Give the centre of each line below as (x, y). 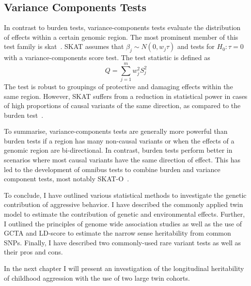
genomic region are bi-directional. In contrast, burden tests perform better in (118, 150)
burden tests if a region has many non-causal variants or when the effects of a (119, 140)
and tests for (196, 46)
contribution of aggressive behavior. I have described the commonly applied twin (124, 204)
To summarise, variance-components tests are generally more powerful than (116, 131)
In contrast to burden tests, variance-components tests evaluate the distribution (122, 27)
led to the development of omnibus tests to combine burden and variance (112, 169)
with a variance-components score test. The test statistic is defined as (107, 57)
